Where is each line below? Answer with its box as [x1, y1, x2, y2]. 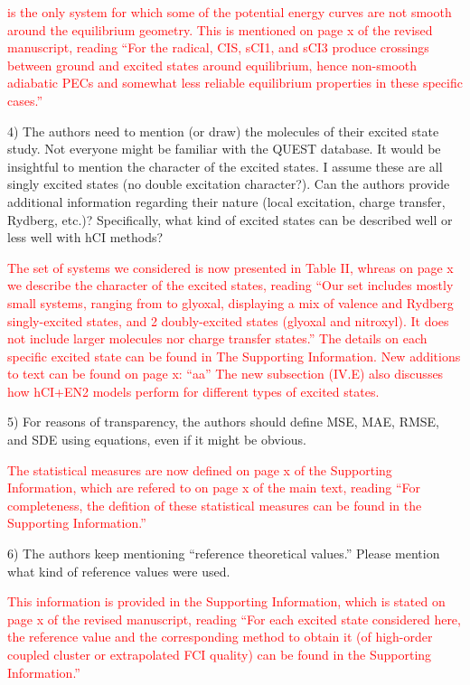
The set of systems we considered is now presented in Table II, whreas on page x [7, 258, 454, 277]
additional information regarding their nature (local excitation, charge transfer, [7, 192, 446, 211]
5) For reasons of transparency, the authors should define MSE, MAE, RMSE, [7, 412, 440, 431]
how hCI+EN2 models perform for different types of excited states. [7, 381, 380, 400]
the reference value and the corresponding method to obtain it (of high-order [7, 627, 433, 646]
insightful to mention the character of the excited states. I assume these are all [7, 156, 443, 175]
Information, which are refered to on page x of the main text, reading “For [7, 478, 421, 497]
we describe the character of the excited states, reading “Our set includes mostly [7, 276, 454, 295]
